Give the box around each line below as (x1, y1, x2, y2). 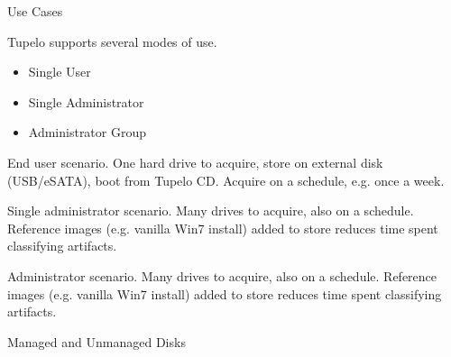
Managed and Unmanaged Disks (7, 332, 186, 351)
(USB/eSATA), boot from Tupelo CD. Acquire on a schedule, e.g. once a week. (7, 170, 445, 189)
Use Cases (7, 2, 63, 20)
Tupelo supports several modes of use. (7, 32, 217, 50)
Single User (28, 62, 91, 81)
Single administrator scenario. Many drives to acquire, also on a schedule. (7, 201, 414, 220)
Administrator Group (28, 123, 147, 142)
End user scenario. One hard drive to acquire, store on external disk (7, 152, 383, 171)
